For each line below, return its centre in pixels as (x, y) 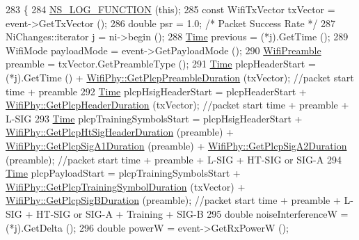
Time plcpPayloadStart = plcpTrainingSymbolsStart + (123, 173)
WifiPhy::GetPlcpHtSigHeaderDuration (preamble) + (120, 132)
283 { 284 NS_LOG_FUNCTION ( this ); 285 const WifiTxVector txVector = (170, 9)
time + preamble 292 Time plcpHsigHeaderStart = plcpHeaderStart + (156, 91)
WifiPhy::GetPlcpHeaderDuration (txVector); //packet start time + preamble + (177, 105)
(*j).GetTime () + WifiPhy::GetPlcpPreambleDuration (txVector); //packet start (180, 77)
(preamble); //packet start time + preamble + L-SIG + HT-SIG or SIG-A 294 (174, 159)
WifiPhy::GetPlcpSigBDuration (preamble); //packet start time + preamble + (173, 200)
